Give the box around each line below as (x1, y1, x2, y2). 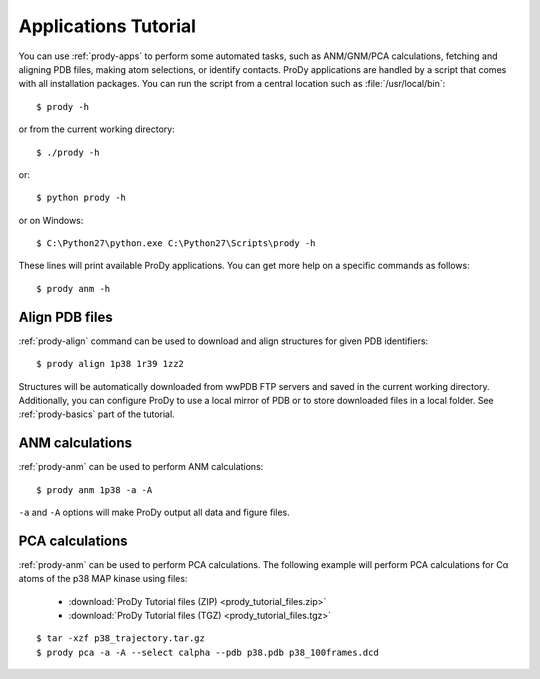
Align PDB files (18, 308, 114, 325)
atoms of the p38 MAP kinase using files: (18, 573, 188, 585)
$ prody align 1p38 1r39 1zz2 (36, 358, 185, 370)
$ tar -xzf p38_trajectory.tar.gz (36, 633, 205, 644)
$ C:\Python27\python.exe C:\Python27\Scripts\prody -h (36, 238, 316, 249)
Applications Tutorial (18, 15, 197, 37)
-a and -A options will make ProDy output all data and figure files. (18, 506, 290, 518)
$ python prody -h (36, 192, 127, 204)
